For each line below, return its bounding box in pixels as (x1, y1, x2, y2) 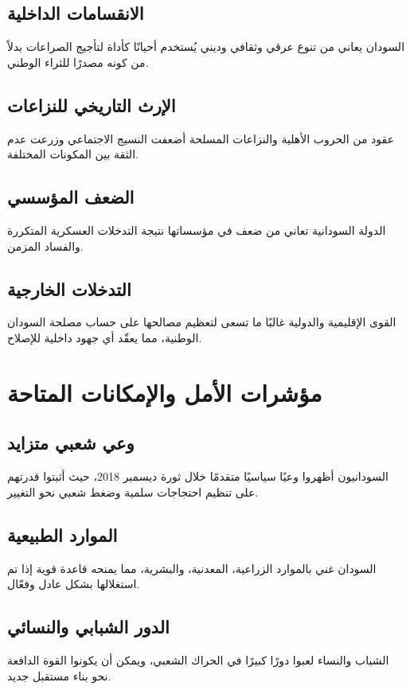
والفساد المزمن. (7, 237, 84, 254)
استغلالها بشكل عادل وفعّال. (7, 575, 140, 592)
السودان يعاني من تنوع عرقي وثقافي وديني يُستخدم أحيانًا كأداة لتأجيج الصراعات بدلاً (7, 38, 405, 55)
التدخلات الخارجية (7, 276, 131, 301)
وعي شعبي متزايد (7, 431, 135, 455)
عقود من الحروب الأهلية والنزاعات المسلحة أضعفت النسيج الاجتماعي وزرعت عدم (7, 130, 395, 146)
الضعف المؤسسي (7, 185, 135, 209)
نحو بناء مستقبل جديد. (7, 667, 111, 684)
